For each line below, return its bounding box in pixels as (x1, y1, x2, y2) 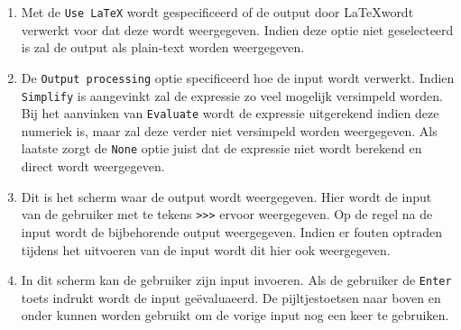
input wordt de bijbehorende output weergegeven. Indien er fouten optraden (21, 222, 442, 241)
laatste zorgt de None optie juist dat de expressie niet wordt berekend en (21, 139, 422, 158)
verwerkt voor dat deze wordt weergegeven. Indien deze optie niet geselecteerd (21, 20, 454, 39)
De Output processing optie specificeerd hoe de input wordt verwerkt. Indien (21, 68, 455, 87)
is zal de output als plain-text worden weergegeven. (21, 38, 305, 57)
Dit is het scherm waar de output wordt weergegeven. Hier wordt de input (21, 187, 432, 206)
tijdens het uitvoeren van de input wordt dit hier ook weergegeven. (21, 240, 391, 259)
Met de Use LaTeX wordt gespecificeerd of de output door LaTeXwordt (21, 3, 414, 21)
